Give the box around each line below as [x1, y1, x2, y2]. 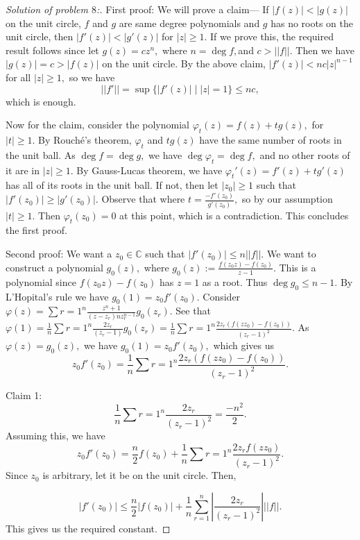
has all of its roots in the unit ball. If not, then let [6, 178, 218, 192]
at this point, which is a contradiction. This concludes [119, 208, 349, 222]
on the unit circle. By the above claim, [102, 56, 266, 71]
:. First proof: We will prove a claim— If [96, 2, 269, 16]
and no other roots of [259, 147, 350, 162]
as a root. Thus [202, 274, 268, 289]
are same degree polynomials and [119, 15, 260, 30]
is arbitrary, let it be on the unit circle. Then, [42, 468, 237, 482]
